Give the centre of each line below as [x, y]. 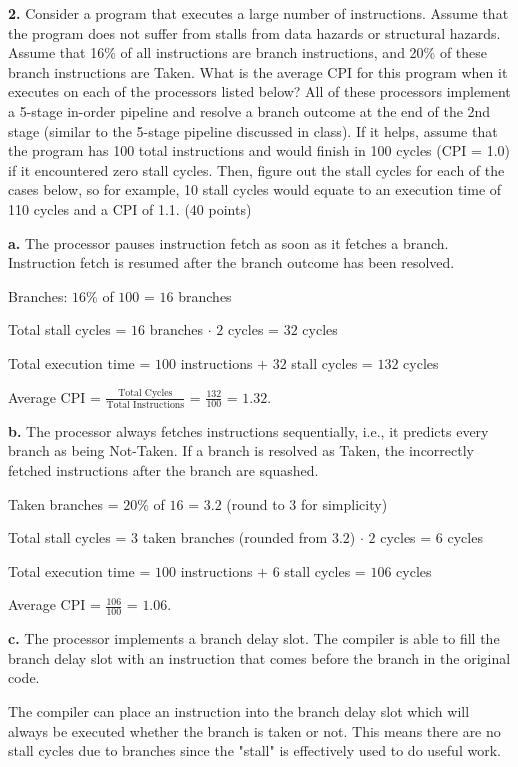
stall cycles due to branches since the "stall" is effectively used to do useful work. [254, 750]
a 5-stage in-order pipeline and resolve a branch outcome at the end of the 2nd [249, 110]
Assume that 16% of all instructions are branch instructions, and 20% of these [248, 52]
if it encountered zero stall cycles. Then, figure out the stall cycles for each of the [256, 169]
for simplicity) [344, 503]
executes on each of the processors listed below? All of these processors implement [259, 91]
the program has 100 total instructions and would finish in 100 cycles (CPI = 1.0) [259, 150]
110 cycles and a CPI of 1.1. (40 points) [130, 208]
